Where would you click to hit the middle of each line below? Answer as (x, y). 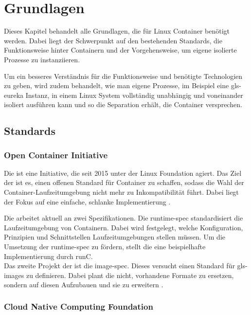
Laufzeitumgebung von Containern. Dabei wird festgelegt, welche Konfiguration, (124, 227)
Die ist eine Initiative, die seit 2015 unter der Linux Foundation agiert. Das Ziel (123, 173)
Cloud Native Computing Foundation (79, 306)
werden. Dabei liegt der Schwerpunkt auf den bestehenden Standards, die (113, 40)
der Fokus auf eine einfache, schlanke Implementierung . (87, 201)
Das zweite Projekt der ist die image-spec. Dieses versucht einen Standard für (119, 266)
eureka (14, 95)
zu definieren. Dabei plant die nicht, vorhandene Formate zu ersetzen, (130, 275)
